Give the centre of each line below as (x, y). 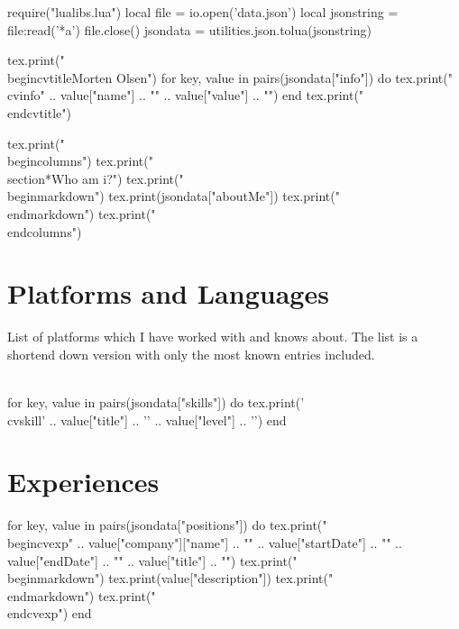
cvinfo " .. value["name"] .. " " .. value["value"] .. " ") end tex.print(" (186, 95)
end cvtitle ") (39, 112)
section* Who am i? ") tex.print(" (96, 178)
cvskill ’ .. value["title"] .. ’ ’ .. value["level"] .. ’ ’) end (147, 419)
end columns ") (45, 231)
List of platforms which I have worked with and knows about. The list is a (213, 337)
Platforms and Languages (168, 293)
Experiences (83, 482)
